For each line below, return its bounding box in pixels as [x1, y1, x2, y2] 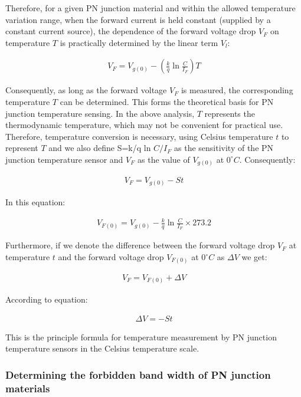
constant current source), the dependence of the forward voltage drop [5, 25, 256, 37]
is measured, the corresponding [181, 84, 293, 96]
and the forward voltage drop [58, 251, 164, 263]
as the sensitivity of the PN [174, 142, 274, 154]
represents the [204, 107, 255, 119]
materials [5, 380, 50, 395]
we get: [241, 251, 267, 263]
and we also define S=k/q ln [48, 142, 151, 154]
